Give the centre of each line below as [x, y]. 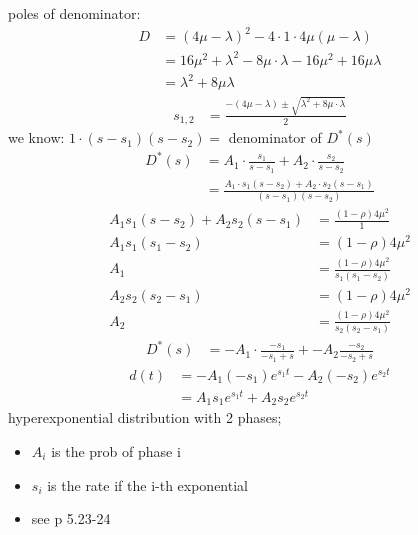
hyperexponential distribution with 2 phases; [145, 417]
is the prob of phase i [116, 450]
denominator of [275, 137]
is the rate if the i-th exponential [147, 484]
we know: [36, 137]
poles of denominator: [74, 13]
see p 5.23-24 [71, 518]
